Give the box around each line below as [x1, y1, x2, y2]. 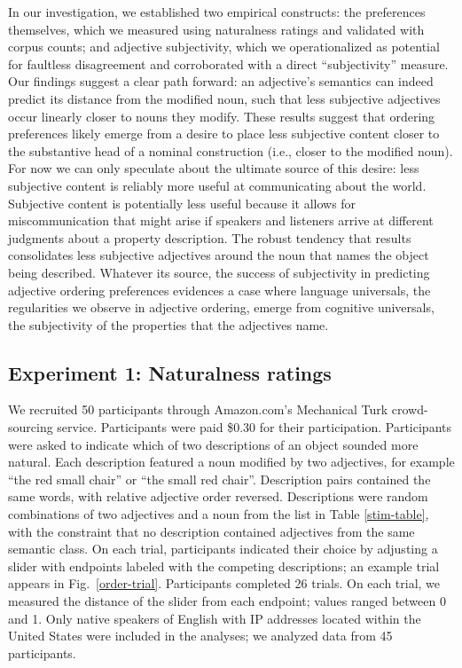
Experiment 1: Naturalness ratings [8, 358, 332, 386]
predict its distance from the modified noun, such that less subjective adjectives [8, 89, 441, 107]
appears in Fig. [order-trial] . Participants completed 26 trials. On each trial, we [8, 574, 441, 593]
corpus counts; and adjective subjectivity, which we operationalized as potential [8, 37, 440, 56]
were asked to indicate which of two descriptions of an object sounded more [8, 435, 419, 453]
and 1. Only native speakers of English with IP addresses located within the [8, 609, 421, 627]
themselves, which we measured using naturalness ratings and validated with [8, 20, 425, 38]
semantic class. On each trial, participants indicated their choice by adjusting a [8, 539, 438, 558]
